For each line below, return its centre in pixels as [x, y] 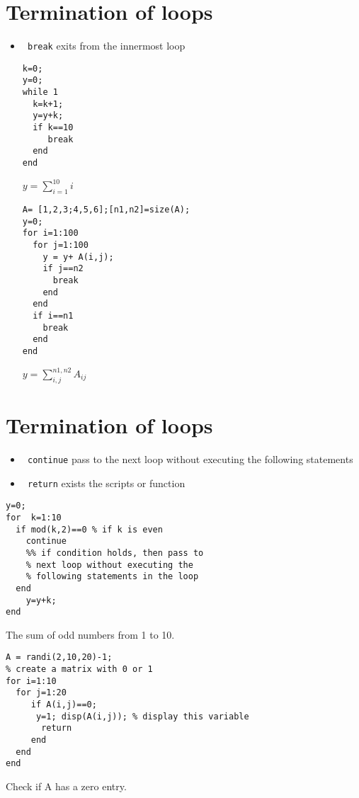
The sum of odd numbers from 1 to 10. [90, 634]
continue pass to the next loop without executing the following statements [190, 458]
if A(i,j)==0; [64, 705]
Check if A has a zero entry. [66, 786]
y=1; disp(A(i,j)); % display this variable [142, 716]
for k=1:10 [34, 517]
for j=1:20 [41, 693]
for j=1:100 [61, 245]
